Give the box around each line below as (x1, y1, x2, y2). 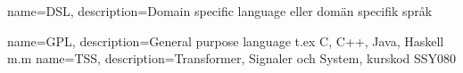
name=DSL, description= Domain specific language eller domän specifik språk (7, 2, 433, 20)
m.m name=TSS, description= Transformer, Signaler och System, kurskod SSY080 (7, 49, 457, 68)
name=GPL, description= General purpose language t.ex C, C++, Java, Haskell (7, 31, 444, 50)
